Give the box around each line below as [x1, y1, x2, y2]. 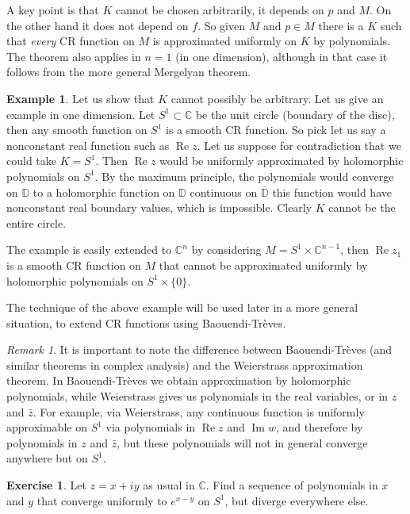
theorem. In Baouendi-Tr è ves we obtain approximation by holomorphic [6, 372, 351, 389]
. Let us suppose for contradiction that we [197, 136, 401, 153]
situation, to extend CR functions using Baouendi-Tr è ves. [6, 314, 286, 331]
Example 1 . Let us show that [6, 90, 155, 106]
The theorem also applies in [6, 48, 141, 64]
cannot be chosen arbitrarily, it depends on [115, 2, 324, 17]
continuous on [190, 183, 258, 200]
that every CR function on [6, 33, 135, 49]
